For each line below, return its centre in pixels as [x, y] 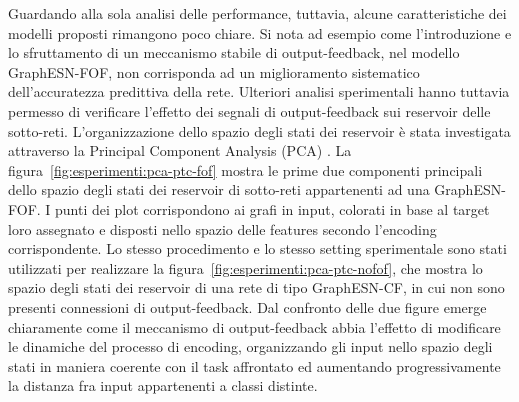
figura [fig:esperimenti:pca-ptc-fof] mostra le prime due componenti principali [245, 169]
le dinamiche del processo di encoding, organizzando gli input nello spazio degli [250, 346]
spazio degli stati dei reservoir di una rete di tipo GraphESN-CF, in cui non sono [256, 287]
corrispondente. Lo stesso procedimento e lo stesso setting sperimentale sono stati [257, 248]
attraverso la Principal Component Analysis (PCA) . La [180, 150]
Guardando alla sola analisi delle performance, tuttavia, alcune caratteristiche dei [257, 13]
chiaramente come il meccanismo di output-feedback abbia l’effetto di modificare [254, 326]
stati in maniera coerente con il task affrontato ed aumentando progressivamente [254, 365]
